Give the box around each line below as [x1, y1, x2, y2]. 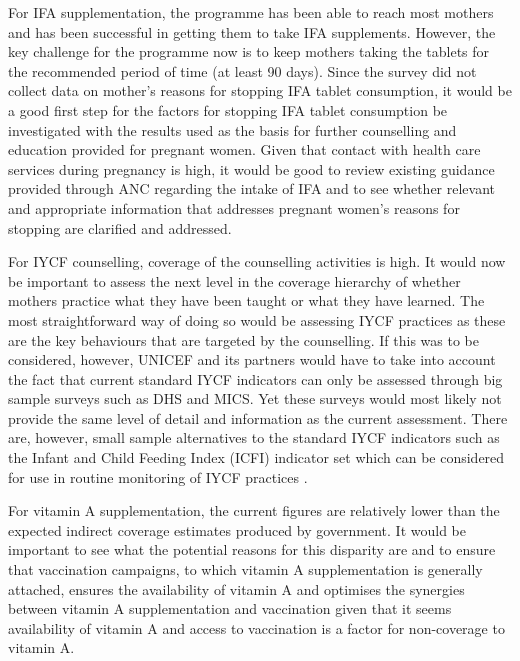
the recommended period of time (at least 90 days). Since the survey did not [8, 60, 477, 81]
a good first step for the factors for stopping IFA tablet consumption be [8, 99, 448, 120]
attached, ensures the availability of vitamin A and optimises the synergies [8, 578, 465, 599]
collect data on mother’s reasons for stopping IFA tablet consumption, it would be [8, 80, 512, 101]
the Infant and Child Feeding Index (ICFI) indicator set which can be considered [8, 447, 505, 468]
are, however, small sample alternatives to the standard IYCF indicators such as [8, 427, 500, 448]
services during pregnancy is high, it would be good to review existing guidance [8, 158, 495, 179]
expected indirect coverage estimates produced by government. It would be [8, 519, 466, 540]
